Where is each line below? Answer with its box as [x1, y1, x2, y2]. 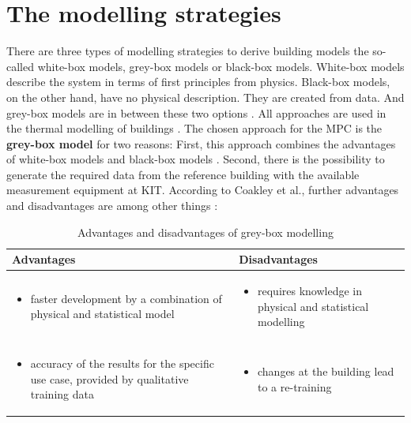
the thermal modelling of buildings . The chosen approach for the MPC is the [6, 120, 383, 137]
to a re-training [258, 378, 332, 395]
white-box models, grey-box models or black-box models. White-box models [37, 58, 405, 74]
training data [30, 386, 94, 402]
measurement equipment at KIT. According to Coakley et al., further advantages [6, 182, 399, 198]
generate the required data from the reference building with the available [6, 166, 360, 182]
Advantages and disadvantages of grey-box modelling [77, 223, 334, 240]
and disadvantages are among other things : [6, 197, 218, 214]
